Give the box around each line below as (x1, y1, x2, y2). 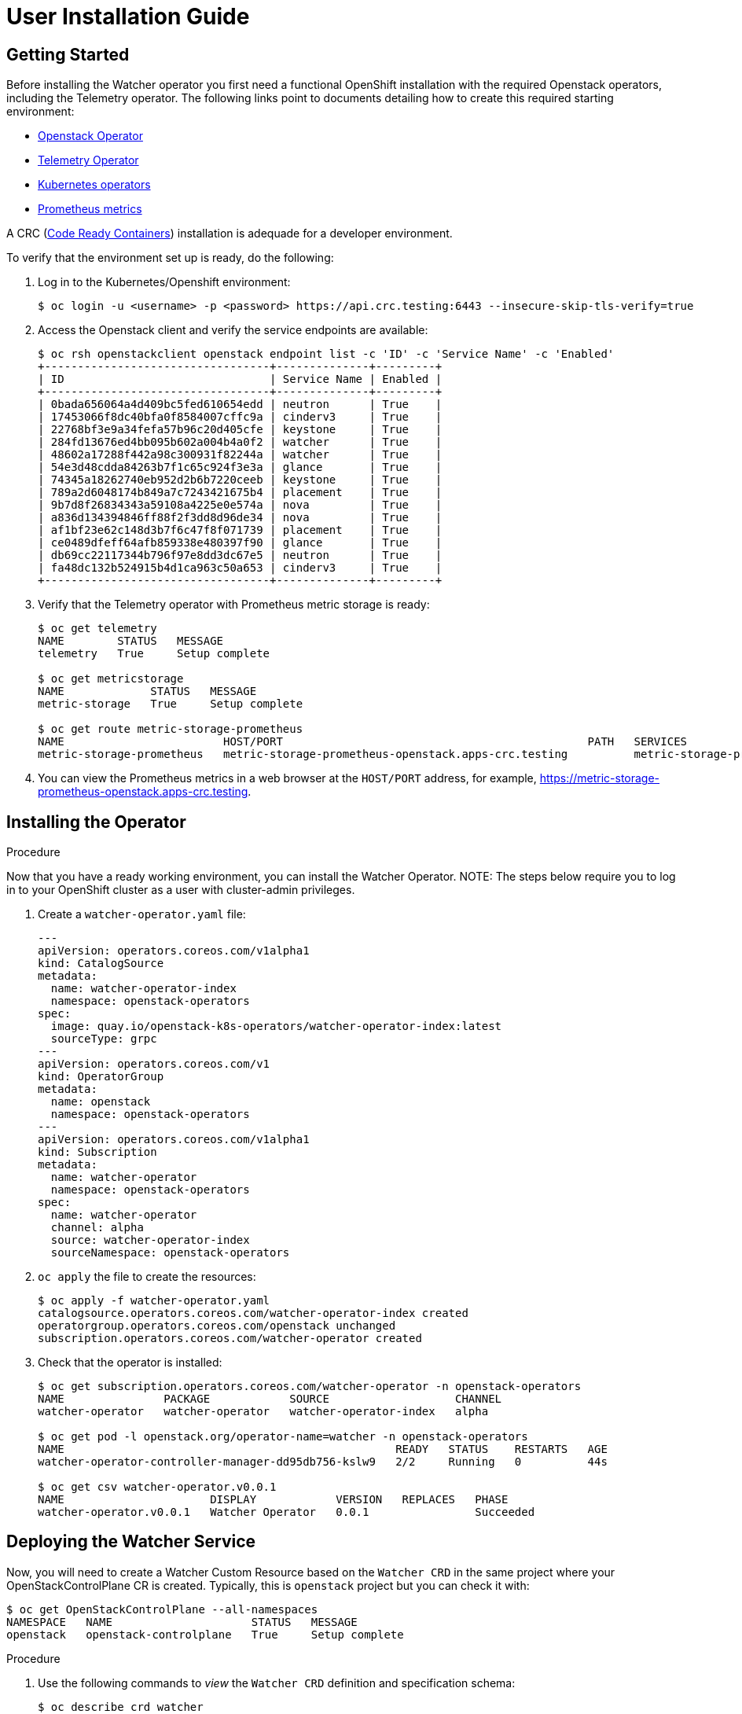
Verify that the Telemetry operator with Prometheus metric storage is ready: (38, 598, 430, 612)
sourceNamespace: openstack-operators (50, 1246, 290, 1260)
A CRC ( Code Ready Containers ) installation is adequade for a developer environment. (6, 226, 453, 241)
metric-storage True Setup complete (38, 697, 303, 711)
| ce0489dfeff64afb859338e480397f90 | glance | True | (38, 536, 443, 550)
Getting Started (6, 44, 130, 64)
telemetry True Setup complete (38, 647, 270, 660)
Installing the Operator (6, 811, 186, 832)
